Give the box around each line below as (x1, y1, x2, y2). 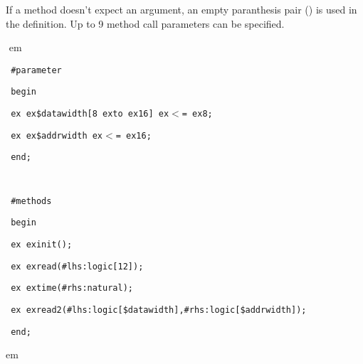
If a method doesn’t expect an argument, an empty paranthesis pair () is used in (6, 2, 357, 16)
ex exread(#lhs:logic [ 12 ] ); (11, 261, 144, 272)
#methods (11, 196, 52, 206)
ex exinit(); (11, 240, 73, 250)
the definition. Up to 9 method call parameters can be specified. (6, 16, 285, 31)
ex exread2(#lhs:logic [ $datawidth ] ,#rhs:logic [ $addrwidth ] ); (11, 305, 307, 315)
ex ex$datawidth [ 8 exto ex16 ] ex (11, 109, 169, 119)
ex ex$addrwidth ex (11, 130, 103, 141)
